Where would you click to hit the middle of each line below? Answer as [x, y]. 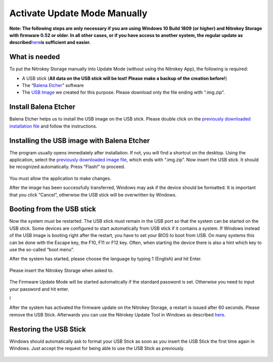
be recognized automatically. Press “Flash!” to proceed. [67, 167]
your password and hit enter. [39, 289]
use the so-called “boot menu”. [42, 250]
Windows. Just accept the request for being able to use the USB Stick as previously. [97, 348]
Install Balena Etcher [42, 107]
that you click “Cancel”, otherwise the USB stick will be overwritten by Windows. [93, 194]
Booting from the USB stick [53, 209]
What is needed [35, 57]
